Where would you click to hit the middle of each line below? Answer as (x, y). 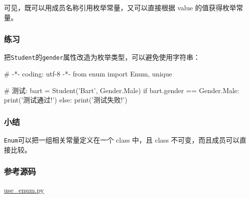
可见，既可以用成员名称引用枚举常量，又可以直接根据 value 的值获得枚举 (120, 7)
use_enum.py (24, 189)
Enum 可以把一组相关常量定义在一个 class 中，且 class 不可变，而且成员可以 (122, 140)
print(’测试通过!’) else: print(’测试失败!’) (66, 100)
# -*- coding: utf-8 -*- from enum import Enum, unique (88, 74)
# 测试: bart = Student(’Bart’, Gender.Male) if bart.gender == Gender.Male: (122, 90)
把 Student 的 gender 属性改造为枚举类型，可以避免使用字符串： (102, 57)
